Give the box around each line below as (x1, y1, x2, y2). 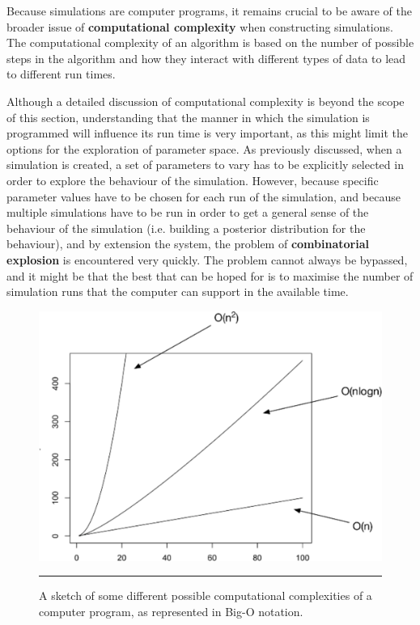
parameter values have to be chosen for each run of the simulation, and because (6, 188, 401, 205)
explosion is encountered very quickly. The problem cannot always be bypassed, (6, 251, 408, 268)
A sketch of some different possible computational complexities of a (39, 587, 372, 604)
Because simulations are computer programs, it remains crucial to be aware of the (6, 2, 412, 19)
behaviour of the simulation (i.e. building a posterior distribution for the (6, 219, 366, 236)
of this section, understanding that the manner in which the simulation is (6, 108, 370, 125)
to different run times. (6, 65, 116, 82)
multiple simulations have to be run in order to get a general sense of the (6, 204, 369, 221)
